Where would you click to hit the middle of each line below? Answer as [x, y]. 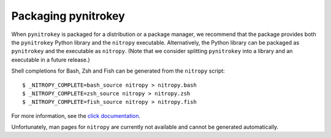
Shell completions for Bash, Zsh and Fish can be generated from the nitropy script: [118, 71]
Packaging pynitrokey [68, 16]
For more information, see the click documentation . [76, 115]
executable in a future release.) [51, 60]
